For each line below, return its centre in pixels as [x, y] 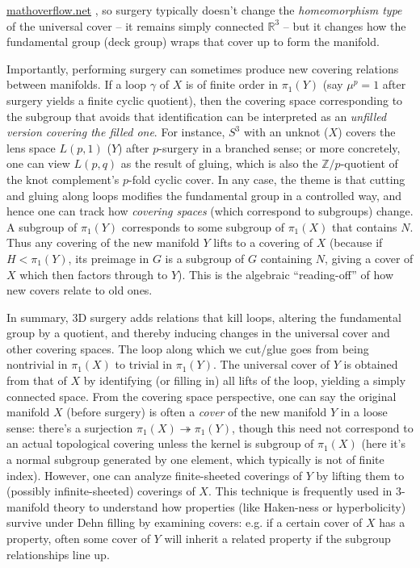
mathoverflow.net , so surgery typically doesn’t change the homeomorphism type [204, 10]
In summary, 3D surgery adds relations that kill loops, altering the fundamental [204, 317]
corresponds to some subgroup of [203, 226]
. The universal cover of [271, 364]
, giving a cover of [369, 258]
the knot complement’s [63, 179]
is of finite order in [232, 84]
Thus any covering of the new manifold [103, 242]
